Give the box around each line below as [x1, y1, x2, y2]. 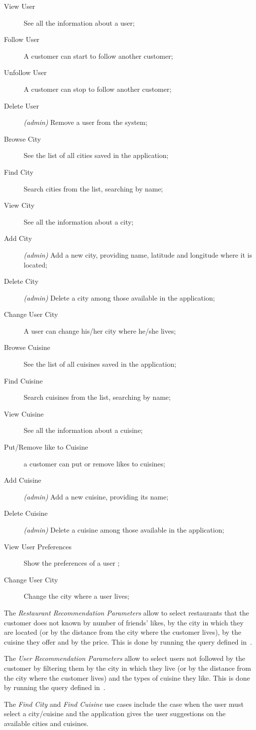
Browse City [4, 133, 41, 144]
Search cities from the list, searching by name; [24, 183, 163, 193]
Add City [4, 233, 32, 243]
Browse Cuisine [4, 342, 50, 352]
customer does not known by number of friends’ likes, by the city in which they [4, 617, 244, 627]
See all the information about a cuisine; [24, 425, 143, 435]
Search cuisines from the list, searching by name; [24, 392, 171, 402]
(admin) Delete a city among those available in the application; [24, 292, 215, 303]
